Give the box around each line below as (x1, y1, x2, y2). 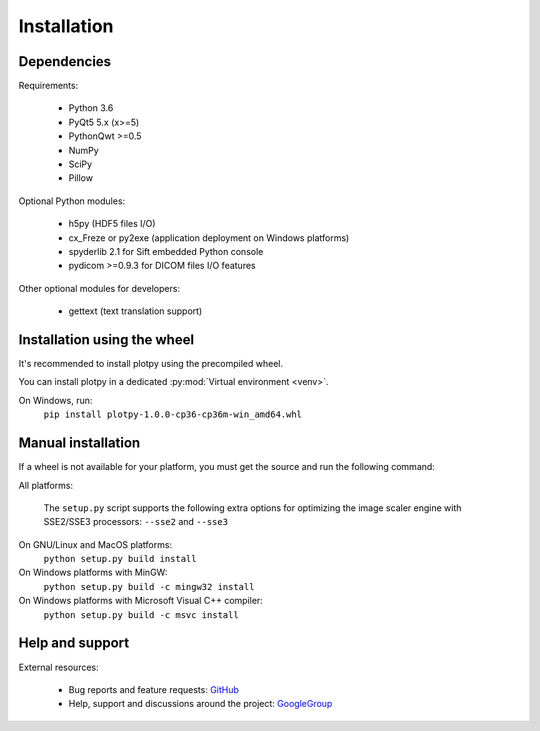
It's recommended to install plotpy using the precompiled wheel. (18, 358, 284, 370)
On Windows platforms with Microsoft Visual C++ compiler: (18, 595, 264, 607)
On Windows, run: (18, 394, 93, 406)
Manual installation (18, 435, 141, 452)
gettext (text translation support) (68, 305, 203, 317)
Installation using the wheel (18, 331, 195, 348)
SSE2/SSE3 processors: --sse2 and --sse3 (43, 516, 229, 528)
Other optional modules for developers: (18, 282, 180, 294)
